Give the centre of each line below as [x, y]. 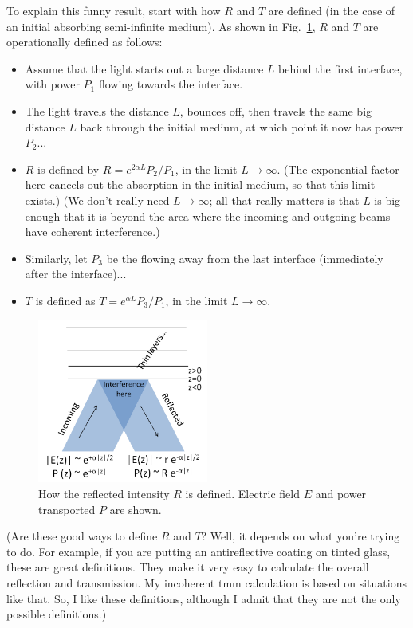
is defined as [65, 300]
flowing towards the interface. [171, 84]
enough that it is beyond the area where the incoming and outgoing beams [208, 216]
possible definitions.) [57, 614]
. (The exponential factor [338, 169]
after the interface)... [76, 274]
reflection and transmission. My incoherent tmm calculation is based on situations [206, 583]
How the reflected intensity [104, 494]
